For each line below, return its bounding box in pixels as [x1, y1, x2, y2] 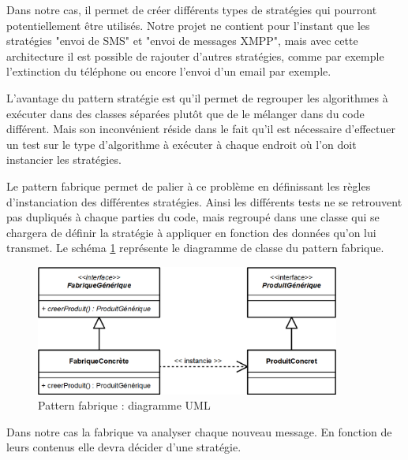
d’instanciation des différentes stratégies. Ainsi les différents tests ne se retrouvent [6, 193, 402, 210]
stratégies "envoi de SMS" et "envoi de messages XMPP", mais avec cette [6, 32, 358, 49]
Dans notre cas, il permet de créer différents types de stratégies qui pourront [6, 2, 377, 17]
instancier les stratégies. [6, 151, 122, 168]
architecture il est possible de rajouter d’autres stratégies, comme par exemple [6, 47, 384, 64]
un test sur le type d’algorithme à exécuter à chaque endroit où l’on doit [6, 135, 357, 152]
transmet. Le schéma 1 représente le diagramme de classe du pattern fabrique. [6, 239, 384, 256]
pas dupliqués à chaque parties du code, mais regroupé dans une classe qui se [6, 209, 380, 225]
